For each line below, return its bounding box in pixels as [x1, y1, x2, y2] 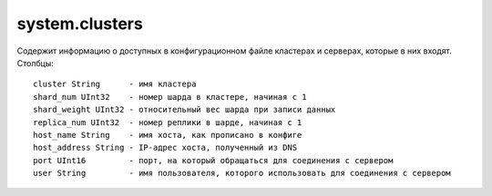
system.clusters [16, 14, 143, 34]
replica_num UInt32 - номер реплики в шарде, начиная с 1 [33, 117, 302, 127]
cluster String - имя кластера [33, 79, 197, 90]
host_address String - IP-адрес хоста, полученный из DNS [33, 142, 298, 153]
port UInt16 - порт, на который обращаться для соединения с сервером [33, 155, 394, 165]
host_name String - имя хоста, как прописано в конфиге [33, 130, 302, 140]
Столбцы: [16, 57, 54, 68]
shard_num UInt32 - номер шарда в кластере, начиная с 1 [33, 92, 307, 102]
